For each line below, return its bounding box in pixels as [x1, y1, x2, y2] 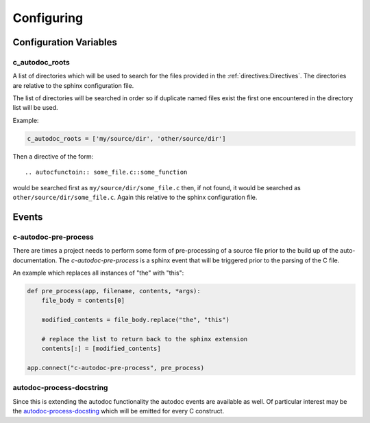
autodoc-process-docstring [12, 383, 108, 393]
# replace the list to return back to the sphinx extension [41, 335, 248, 343]
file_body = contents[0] [41, 297, 125, 305]
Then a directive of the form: [12, 152, 94, 161]
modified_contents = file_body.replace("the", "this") [41, 316, 230, 324]
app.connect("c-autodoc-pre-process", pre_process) [27, 364, 205, 372]
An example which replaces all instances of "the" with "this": [12, 268, 184, 277]
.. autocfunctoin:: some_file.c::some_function [25, 168, 188, 176]
